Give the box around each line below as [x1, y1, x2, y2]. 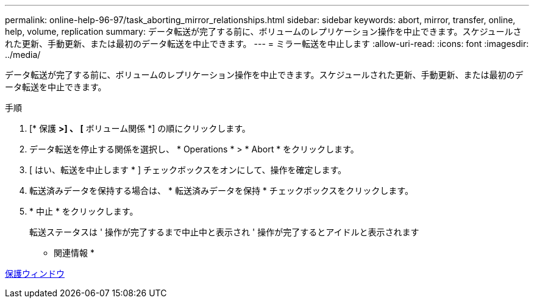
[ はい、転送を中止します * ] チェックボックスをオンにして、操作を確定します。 [29, 165, 347, 175]
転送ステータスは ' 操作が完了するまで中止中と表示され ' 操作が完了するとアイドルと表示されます [29, 227, 419, 237]
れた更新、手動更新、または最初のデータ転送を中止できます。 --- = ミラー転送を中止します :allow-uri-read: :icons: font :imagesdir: [5, 38, 529, 49]
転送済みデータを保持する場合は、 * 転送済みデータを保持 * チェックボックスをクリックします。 [29, 185, 413, 196]
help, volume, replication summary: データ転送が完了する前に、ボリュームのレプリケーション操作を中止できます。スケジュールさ [5, 26, 522, 37]
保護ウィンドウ [5, 268, 65, 279]
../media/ [5, 49, 41, 60]
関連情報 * [54, 248, 94, 258]
